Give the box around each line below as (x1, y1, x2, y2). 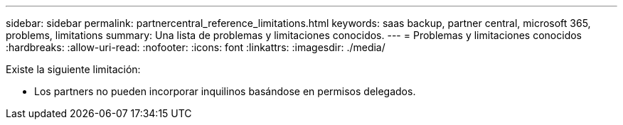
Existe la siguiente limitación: (6, 63, 141, 75)
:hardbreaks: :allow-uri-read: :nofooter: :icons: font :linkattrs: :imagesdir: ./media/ (6, 41, 385, 53)
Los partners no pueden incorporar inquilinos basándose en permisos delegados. (34, 85, 416, 97)
